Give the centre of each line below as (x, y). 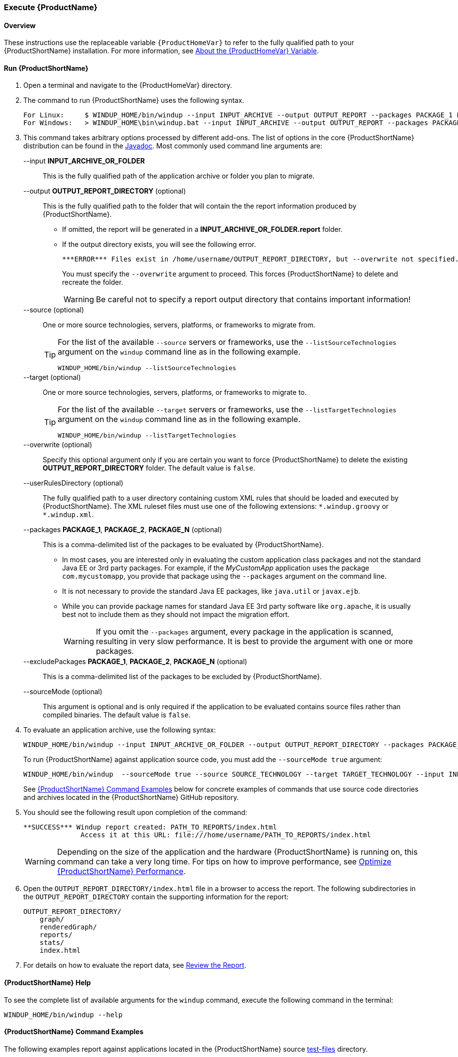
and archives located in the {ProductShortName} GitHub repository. (131, 797)
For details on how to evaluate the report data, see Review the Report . (135, 965)
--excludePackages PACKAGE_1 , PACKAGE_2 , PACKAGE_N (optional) (135, 662)
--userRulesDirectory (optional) (74, 483)
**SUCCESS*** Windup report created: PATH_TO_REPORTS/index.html (150, 827)
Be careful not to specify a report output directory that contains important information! (253, 300)
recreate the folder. (93, 282)
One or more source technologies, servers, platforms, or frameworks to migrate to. (175, 392)
